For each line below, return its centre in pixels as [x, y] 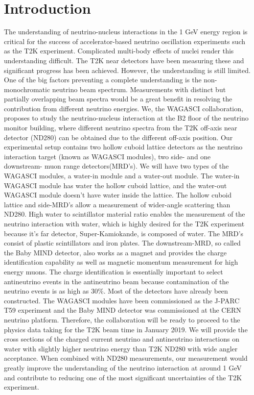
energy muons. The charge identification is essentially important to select [114, 271]
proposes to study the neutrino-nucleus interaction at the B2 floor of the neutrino [126, 118]
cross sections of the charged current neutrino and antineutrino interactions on [122, 339]
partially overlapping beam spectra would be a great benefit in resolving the [118, 99]
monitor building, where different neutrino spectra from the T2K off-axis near [121, 128]
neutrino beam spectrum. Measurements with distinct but [139, 89]
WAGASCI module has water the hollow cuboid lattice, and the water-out [115, 185]
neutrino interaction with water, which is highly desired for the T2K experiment [124, 223]
